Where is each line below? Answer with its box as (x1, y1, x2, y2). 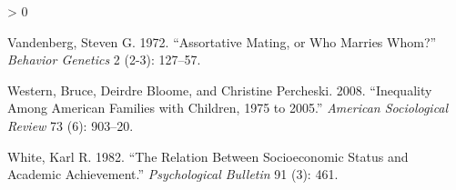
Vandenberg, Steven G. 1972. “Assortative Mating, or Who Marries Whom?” (7, 32, 437, 51)
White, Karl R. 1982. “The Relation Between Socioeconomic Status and (7, 146, 409, 165)
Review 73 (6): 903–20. (7, 115, 134, 135)
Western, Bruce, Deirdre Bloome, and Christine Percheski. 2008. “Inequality (7, 80, 432, 99)
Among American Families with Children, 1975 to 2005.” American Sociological (7, 98, 449, 117)
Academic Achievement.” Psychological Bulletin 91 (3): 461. (7, 165, 339, 184)
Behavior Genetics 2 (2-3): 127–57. (7, 50, 201, 69)
